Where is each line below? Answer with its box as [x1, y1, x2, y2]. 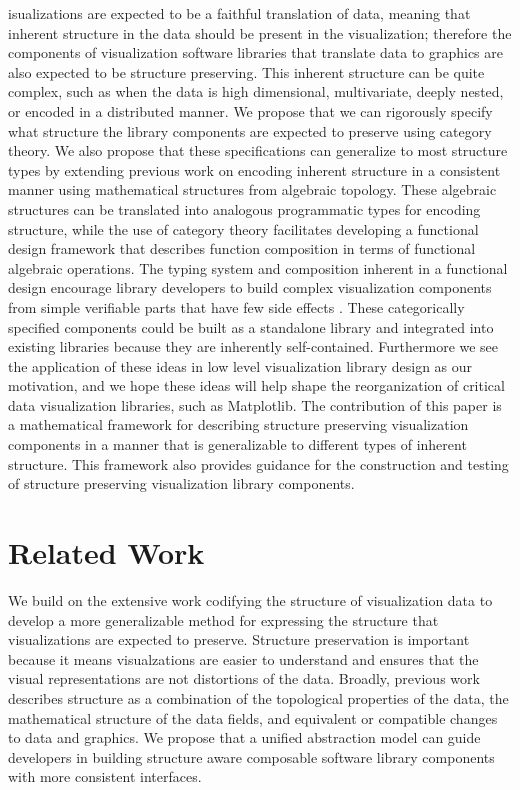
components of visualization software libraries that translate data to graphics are [8, 42, 503, 63]
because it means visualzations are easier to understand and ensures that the [8, 648, 479, 669]
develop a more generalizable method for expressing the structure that [8, 609, 439, 630]
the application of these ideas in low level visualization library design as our [8, 355, 473, 376]
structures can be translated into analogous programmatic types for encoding [8, 198, 481, 219]
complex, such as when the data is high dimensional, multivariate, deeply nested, [8, 81, 504, 102]
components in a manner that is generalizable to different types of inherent [8, 434, 467, 455]
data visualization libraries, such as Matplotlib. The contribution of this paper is [8, 394, 502, 415]
